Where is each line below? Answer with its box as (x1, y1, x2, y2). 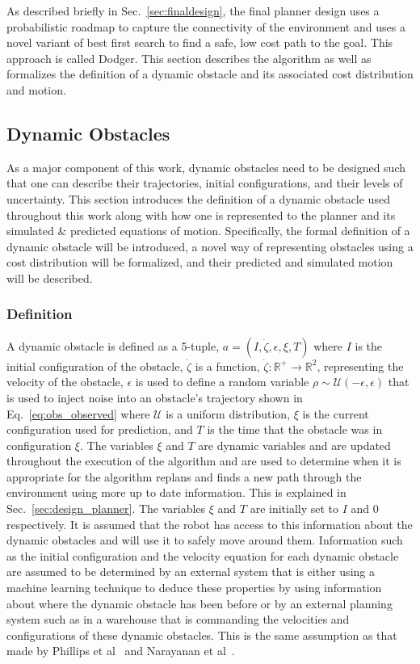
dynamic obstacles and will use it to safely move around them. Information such (6, 532, 403, 548)
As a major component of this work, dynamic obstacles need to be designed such (6, 158, 406, 175)
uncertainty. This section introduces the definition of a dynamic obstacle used (6, 190, 390, 207)
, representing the (317, 357, 404, 374)
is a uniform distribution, (166, 405, 291, 422)
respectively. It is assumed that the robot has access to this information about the (6, 515, 413, 532)
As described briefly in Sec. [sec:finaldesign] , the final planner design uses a (6, 2, 380, 19)
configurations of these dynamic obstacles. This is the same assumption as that (6, 626, 397, 643)
